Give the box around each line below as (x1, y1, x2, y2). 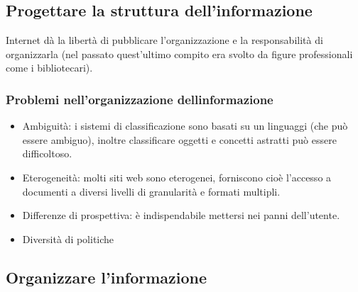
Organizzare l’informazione (6, 266, 207, 288)
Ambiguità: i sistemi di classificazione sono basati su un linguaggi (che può (22, 118, 348, 133)
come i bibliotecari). (6, 60, 93, 75)
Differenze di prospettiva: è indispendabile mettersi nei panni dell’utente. (22, 208, 340, 223)
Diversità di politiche (22, 231, 114, 246)
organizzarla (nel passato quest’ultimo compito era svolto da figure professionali (6, 46, 353, 61)
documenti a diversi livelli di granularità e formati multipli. (22, 184, 281, 198)
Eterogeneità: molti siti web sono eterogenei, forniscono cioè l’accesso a (22, 169, 332, 184)
